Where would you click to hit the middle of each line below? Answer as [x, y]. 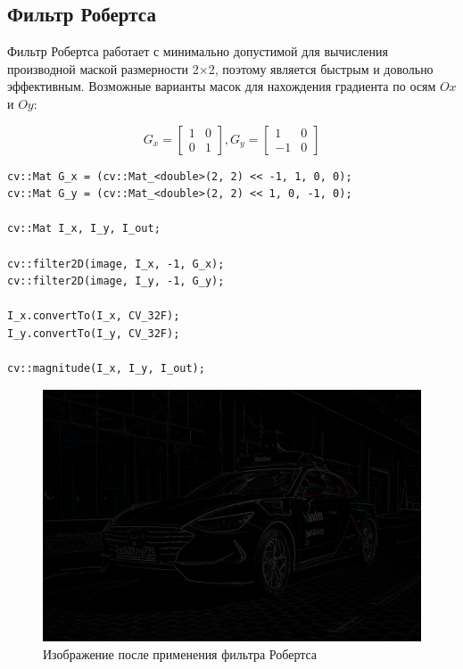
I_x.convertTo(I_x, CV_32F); [94, 316]
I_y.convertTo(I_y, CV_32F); [94, 333]
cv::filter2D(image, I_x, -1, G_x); [116, 264]
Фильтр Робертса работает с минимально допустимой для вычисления [198, 51]
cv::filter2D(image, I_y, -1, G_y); [116, 281]
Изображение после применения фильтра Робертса [180, 653]
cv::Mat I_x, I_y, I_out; [84, 229]
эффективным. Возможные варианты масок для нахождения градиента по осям [222, 86]
